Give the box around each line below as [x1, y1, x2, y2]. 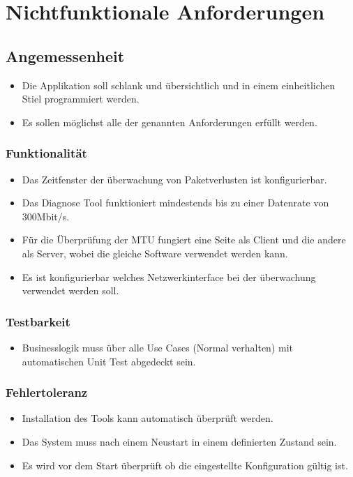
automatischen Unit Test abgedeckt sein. [22, 354, 196, 368]
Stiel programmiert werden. [22, 91, 140, 106]
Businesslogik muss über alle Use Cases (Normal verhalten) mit [22, 340, 294, 354]
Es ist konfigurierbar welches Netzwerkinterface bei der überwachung [22, 269, 316, 284]
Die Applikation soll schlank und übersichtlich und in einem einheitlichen [22, 77, 336, 92]
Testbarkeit [6, 312, 70, 330]
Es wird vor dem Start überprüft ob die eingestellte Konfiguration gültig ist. [22, 457, 348, 472]
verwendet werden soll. [22, 283, 119, 298]
